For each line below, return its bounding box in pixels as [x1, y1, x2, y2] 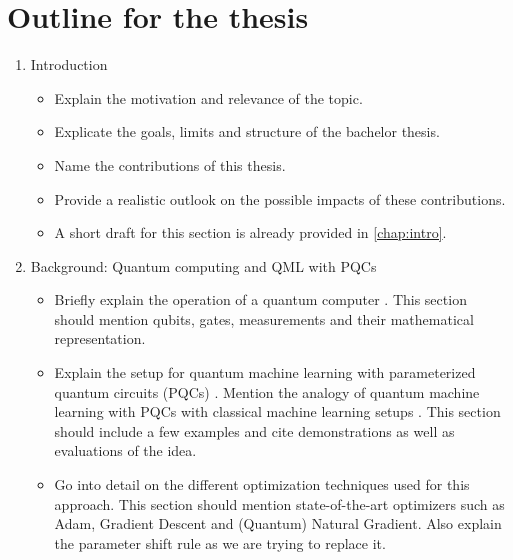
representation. [54, 328, 146, 349]
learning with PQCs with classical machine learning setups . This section [54, 401, 501, 422]
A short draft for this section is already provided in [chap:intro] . [54, 222, 447, 243]
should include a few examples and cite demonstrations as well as [54, 420, 455, 441]
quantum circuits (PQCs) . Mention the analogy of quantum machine [54, 381, 480, 402]
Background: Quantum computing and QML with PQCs [30, 255, 377, 276]
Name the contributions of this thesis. [54, 154, 286, 175]
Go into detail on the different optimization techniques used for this [54, 474, 470, 495]
